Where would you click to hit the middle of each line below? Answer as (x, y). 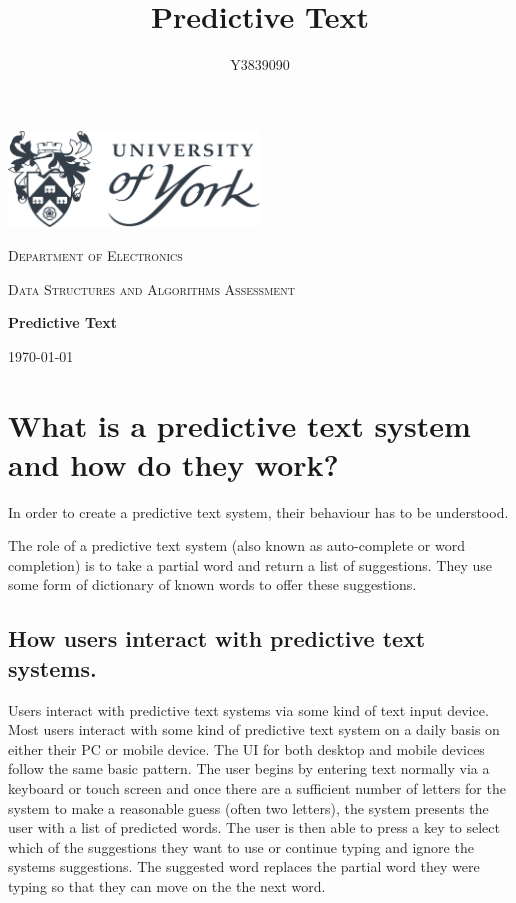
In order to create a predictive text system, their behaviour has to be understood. (258, 511)
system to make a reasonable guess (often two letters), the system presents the (248, 807)
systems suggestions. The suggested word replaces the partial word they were (244, 866)
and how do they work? (173, 463)
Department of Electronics (95, 255)
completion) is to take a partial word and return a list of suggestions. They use (250, 564)
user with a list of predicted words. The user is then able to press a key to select (254, 827)
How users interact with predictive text (217, 638)
